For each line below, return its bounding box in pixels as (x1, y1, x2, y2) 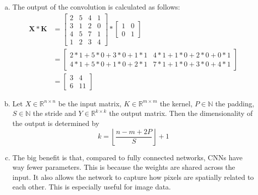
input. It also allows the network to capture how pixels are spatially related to (12, 171, 254, 182)
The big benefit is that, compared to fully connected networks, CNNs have (12, 152, 243, 162)
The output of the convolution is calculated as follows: (12, 2, 180, 12)
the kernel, (160, 98, 192, 108)
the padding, (215, 98, 254, 108)
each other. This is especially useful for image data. (12, 181, 171, 192)
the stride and (33, 108, 76, 118)
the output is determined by (12, 118, 99, 128)
